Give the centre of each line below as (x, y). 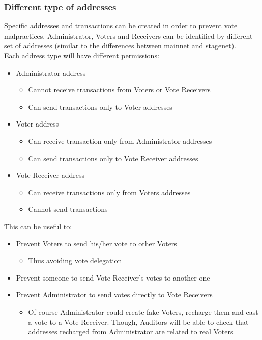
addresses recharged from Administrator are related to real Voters (131, 332)
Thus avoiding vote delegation (75, 260)
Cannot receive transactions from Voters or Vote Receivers (119, 90)
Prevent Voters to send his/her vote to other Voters (96, 243)
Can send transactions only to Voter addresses (100, 106)
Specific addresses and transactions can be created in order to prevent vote (121, 26)
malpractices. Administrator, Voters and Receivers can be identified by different (128, 35)
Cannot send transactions (68, 209)
